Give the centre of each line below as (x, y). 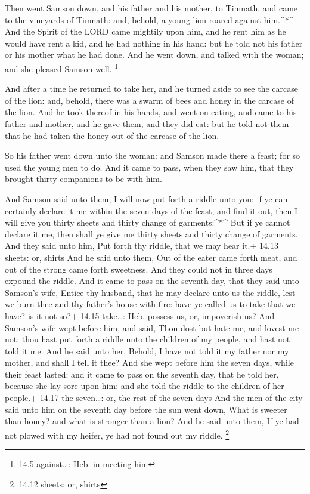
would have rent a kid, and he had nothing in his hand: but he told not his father (154, 43)
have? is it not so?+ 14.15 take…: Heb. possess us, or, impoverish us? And (140, 315)
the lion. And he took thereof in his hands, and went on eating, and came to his (151, 112)
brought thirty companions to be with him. (83, 179)
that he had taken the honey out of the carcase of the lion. (112, 135)
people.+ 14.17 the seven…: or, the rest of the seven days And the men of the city (154, 398)
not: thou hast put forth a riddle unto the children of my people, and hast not (148, 339)
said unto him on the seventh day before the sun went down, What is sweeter (146, 409)
